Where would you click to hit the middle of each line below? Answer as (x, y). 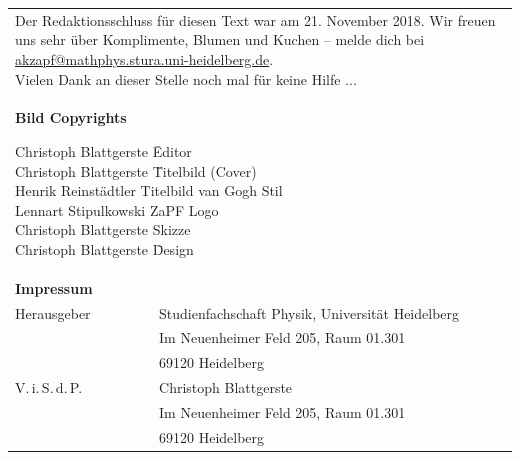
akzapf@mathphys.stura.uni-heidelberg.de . (144, 58)
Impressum (54, 287)
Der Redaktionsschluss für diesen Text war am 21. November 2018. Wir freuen (255, 19)
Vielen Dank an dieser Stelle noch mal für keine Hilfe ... (186, 78)
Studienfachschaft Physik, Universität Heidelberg (309, 312)
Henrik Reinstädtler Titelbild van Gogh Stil (149, 190)
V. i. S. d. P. (49, 387)
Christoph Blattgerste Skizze (103, 229)
